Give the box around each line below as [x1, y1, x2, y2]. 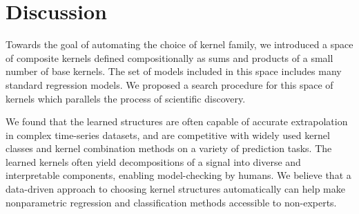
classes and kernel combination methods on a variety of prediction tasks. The [6, 141, 332, 156]
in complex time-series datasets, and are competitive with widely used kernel [6, 127, 330, 142]
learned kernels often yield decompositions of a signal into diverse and [6, 154, 301, 169]
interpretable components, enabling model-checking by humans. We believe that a [6, 168, 351, 182]
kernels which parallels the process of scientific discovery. [6, 91, 246, 105]
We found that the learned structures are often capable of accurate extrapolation [6, 114, 348, 129]
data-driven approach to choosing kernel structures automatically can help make [6, 182, 345, 196]
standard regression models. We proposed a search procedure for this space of [6, 77, 333, 92]
